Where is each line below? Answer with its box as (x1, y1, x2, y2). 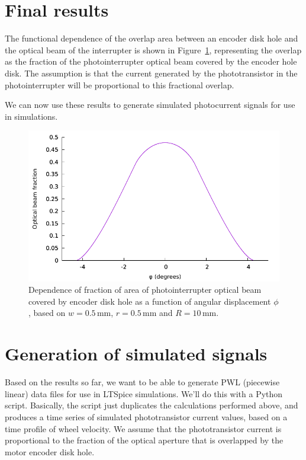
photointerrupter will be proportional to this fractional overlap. (5, 78, 234, 91)
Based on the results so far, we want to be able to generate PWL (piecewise (5, 376, 280, 388)
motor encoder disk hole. (5, 445, 95, 458)
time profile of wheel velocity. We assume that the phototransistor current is (5, 422, 282, 435)
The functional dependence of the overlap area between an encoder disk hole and (5, 32, 298, 44)
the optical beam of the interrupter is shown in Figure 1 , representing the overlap (5, 43, 302, 56)
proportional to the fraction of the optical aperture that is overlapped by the (5, 434, 284, 446)
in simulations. (5, 110, 58, 122)
